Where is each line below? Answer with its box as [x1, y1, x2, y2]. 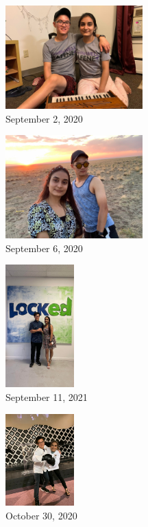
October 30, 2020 [5, 508, 77, 522]
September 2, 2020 [5, 111, 83, 125]
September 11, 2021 [5, 390, 88, 404]
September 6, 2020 [5, 240, 83, 255]
